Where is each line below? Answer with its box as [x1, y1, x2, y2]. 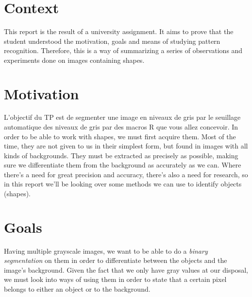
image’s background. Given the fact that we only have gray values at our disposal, [4, 264, 248, 275]
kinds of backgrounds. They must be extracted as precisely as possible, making [4, 150, 238, 160]
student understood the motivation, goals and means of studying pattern [4, 36, 220, 46]
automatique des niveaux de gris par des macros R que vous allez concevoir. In [4, 121, 238, 131]
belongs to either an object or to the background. [4, 284, 151, 294]
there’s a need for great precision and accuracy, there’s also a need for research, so [4, 169, 248, 179]
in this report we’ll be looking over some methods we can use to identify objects [4, 179, 242, 189]
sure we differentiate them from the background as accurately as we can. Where [4, 160, 241, 170]
